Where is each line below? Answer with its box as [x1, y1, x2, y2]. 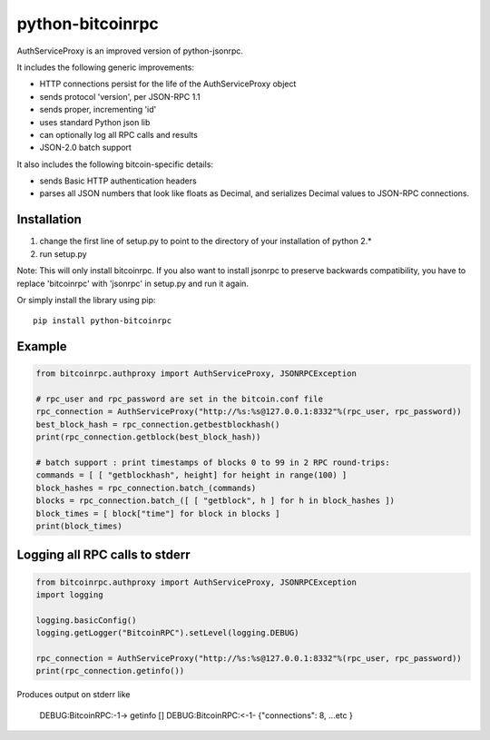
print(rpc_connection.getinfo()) [35, 666, 185, 676]
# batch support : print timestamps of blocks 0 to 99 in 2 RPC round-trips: [35, 458, 390, 468]
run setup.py [39, 248, 87, 259]
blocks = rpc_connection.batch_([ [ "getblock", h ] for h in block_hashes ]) [35, 496, 395, 506]
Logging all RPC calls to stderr [16, 548, 191, 563]
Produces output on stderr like [16, 689, 131, 700]
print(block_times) [35, 521, 122, 531]
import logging [35, 589, 103, 599]
